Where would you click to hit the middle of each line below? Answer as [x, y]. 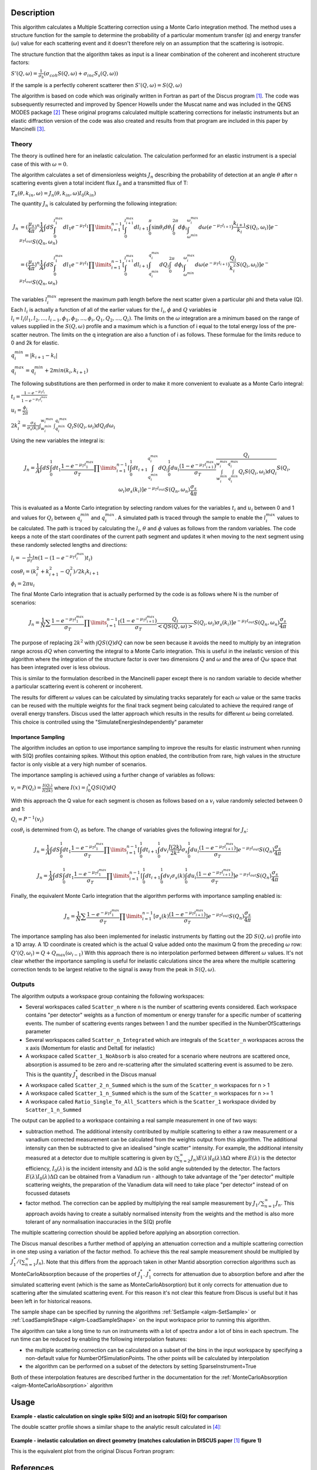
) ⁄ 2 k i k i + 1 [86, 572]
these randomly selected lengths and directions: [69, 544]
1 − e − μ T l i [34, 392]
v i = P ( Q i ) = [26, 789]
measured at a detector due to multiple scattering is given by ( [101, 1158]
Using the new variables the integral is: [58, 440]
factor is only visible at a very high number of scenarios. [79, 764]
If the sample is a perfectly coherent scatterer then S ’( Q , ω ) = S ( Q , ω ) [96, 85]
